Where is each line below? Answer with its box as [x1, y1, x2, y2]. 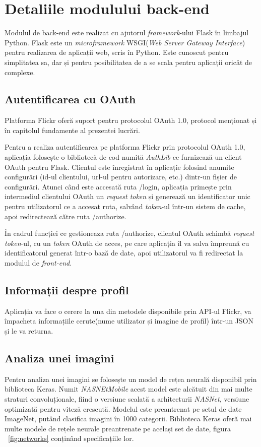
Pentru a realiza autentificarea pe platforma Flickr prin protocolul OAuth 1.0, [5, 142, 245, 152]
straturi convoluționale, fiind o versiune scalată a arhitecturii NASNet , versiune [5, 393, 249, 404]
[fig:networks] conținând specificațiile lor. [8, 433, 134, 443]
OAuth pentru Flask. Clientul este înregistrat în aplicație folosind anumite [5, 161, 234, 172]
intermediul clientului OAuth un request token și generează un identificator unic [5, 191, 250, 202]
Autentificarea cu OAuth [5, 91, 136, 107]
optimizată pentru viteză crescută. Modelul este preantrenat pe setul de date [5, 403, 242, 414]
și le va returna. [5, 326, 53, 336]
